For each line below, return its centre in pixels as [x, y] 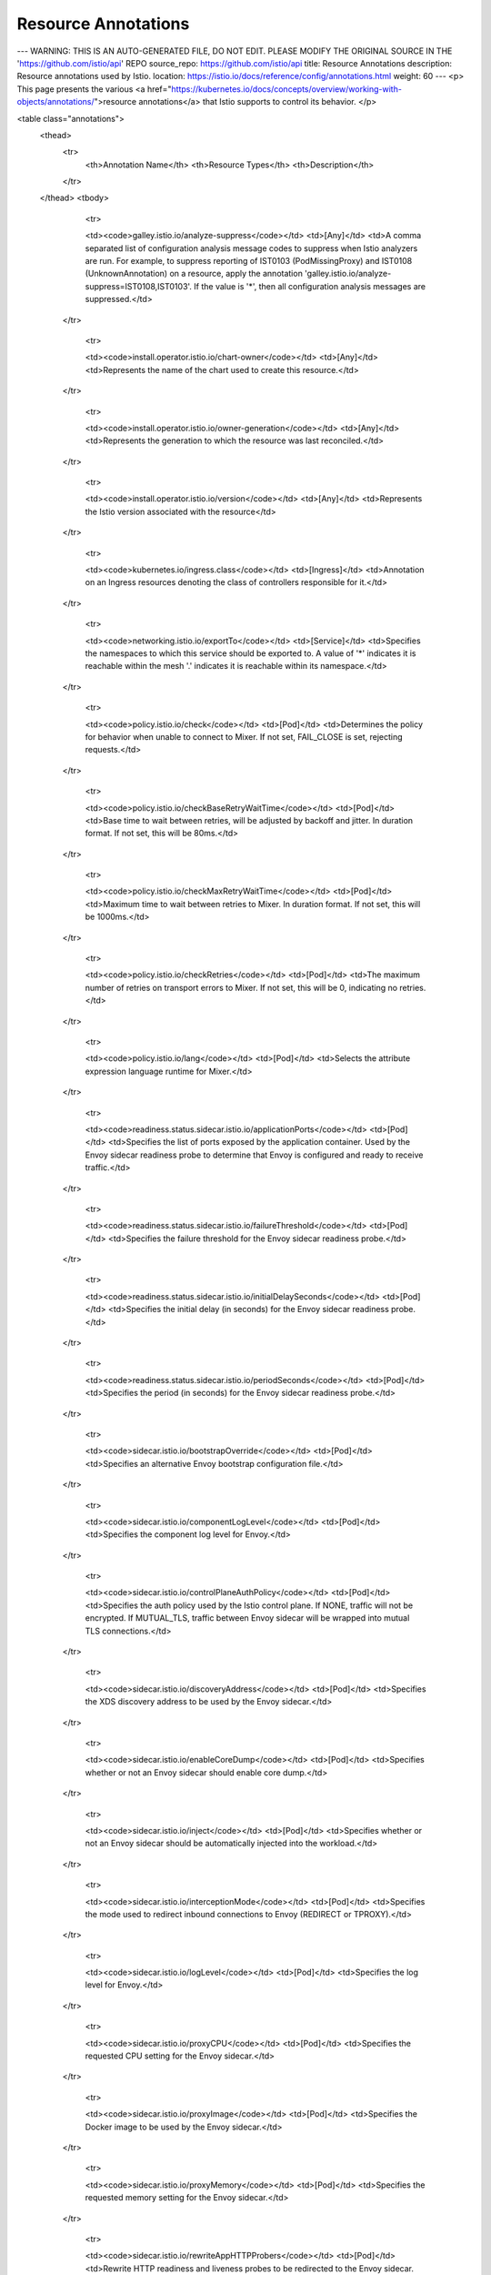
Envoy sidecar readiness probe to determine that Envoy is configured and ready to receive [254, 1155]
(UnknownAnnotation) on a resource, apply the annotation [194, 274]
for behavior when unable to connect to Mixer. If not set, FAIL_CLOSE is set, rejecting [244, 736]
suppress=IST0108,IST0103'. [139, 286]
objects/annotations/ [55, 102]
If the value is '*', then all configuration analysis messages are [310, 286]
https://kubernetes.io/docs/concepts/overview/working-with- [286, 89]
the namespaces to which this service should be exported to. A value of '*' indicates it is [251, 653]
